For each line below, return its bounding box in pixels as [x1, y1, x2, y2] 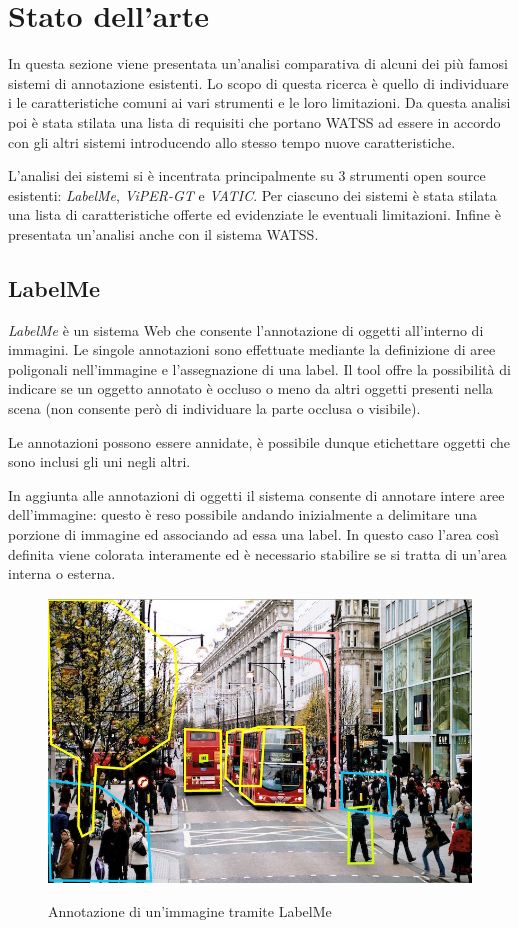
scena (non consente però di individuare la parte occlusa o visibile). [8, 398, 421, 419]
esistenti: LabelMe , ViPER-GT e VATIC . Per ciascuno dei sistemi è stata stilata [8, 184, 497, 205]
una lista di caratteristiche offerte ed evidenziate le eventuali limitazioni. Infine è [8, 204, 501, 225]
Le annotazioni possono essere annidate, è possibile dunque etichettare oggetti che [8, 431, 510, 452]
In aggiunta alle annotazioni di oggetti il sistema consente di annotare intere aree [8, 484, 505, 505]
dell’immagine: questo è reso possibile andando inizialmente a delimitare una [8, 504, 477, 525]
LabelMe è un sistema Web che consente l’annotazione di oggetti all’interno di [8, 319, 484, 340]
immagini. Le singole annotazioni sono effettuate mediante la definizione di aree [8, 339, 496, 360]
